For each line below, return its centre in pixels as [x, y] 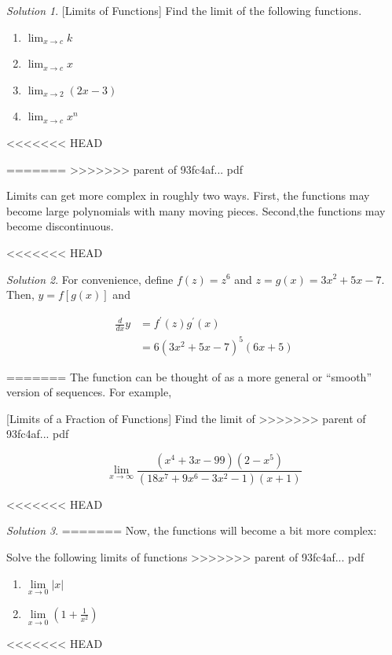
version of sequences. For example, [89, 392]
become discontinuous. [60, 226]
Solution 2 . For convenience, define [90, 279]
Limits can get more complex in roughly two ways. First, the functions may [188, 195]
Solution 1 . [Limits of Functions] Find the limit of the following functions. [184, 10]
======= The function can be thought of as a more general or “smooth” [189, 376]
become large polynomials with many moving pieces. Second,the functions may [196, 210]
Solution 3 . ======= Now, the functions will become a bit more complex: [192, 530]
